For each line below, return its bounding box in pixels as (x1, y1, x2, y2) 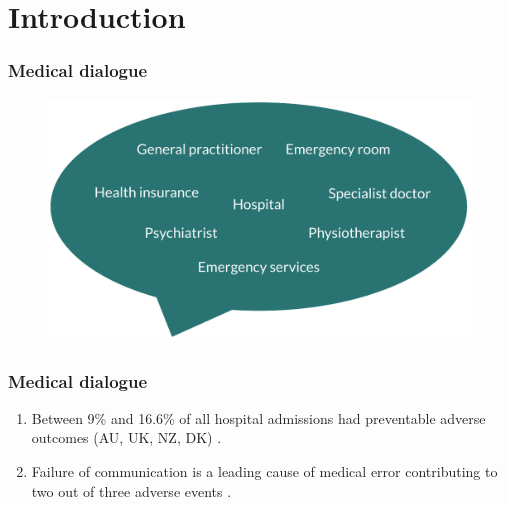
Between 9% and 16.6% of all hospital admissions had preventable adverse (31, 407, 486, 428)
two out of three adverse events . (31, 480, 232, 501)
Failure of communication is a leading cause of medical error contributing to (31, 461, 498, 482)
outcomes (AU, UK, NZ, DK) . (31, 427, 222, 448)
